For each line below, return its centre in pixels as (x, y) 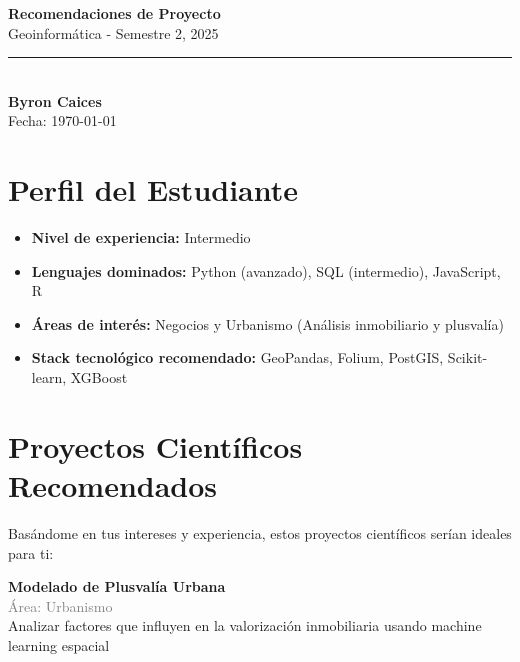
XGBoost (99, 377)
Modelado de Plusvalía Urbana (117, 586)
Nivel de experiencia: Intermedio (141, 237)
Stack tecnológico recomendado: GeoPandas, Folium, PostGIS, (237, 357)
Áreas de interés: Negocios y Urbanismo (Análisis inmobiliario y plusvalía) (267, 323)
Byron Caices (55, 100)
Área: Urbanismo (60, 605)
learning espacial (59, 644)
